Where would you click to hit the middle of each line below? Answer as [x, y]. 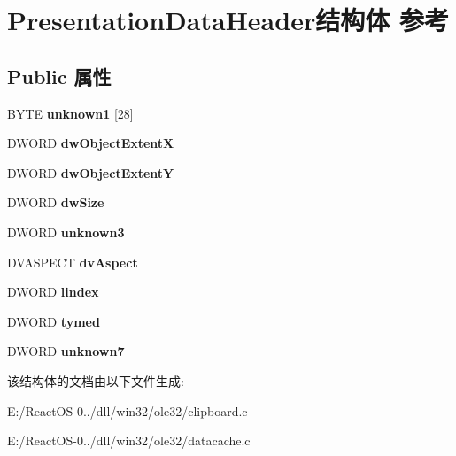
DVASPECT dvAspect [73, 262]
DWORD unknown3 [66, 232]
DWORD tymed [54, 321]
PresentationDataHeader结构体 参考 [228, 20]
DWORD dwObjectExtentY [91, 172]
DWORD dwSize [56, 202]
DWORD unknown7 [66, 351]
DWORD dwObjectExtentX [91, 143]
